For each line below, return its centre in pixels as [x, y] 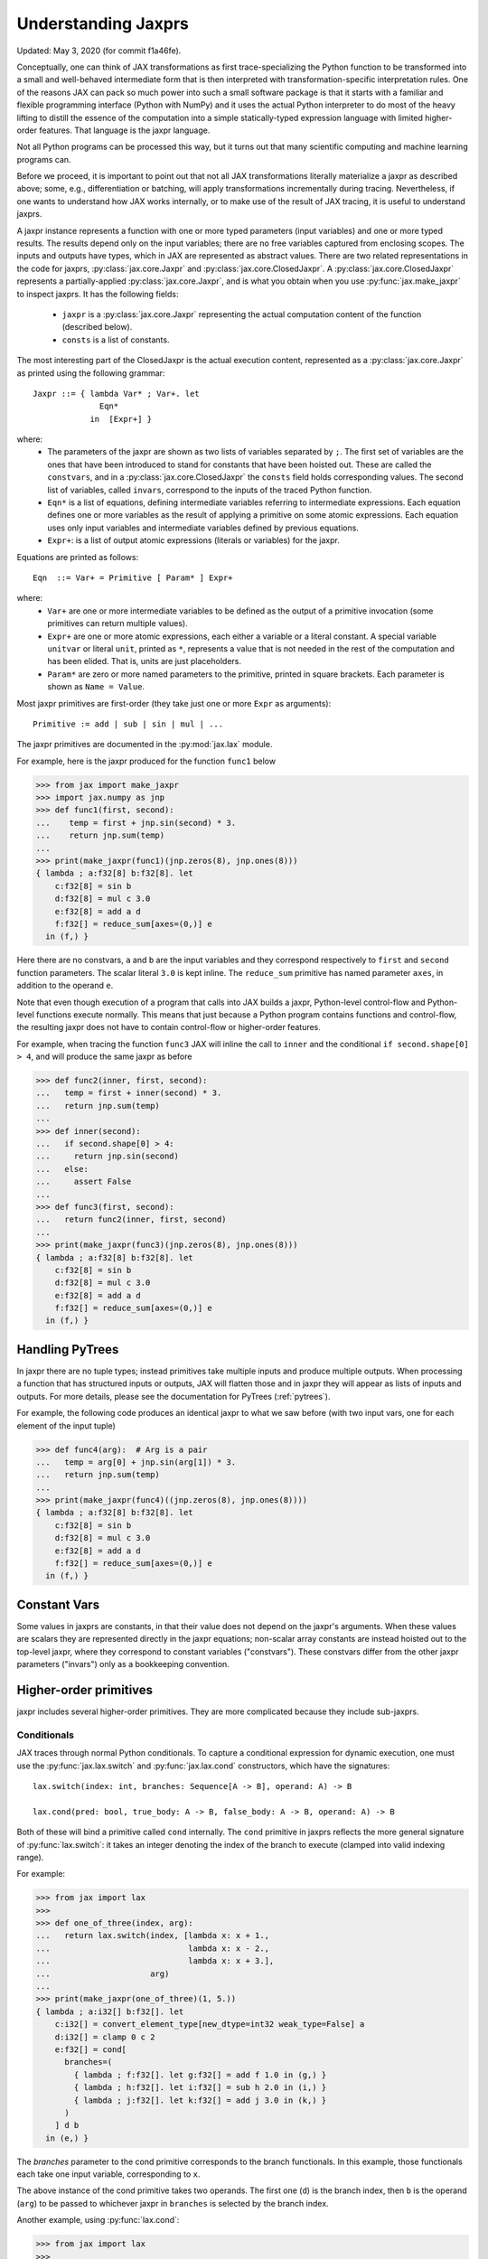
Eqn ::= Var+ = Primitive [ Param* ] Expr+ [133, 578]
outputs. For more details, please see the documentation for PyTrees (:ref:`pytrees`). [174, 1396]
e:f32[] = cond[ [90, 2049]
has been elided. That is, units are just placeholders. [144, 661]
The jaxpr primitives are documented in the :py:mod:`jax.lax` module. [145, 745]
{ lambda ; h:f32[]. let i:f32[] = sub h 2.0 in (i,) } [200, 2088]
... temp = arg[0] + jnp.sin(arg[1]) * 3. [136, 1462]
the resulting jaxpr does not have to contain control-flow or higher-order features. [169, 1027]
